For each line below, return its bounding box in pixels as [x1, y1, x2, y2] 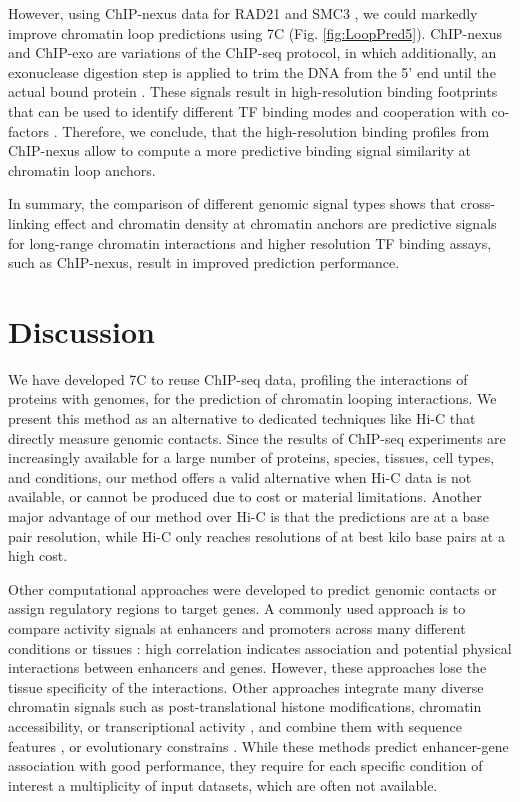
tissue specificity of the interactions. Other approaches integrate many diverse [8, 676, 484, 697]
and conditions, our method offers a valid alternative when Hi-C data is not [8, 466, 472, 487]
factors [8, 120, 49, 141]
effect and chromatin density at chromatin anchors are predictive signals [54, 212, 497, 233]
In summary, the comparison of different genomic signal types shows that [8, 193, 456, 214]
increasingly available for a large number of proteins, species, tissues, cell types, [8, 447, 495, 468]
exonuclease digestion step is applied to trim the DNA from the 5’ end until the [8, 61, 496, 82]
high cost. [8, 545, 68, 566]
